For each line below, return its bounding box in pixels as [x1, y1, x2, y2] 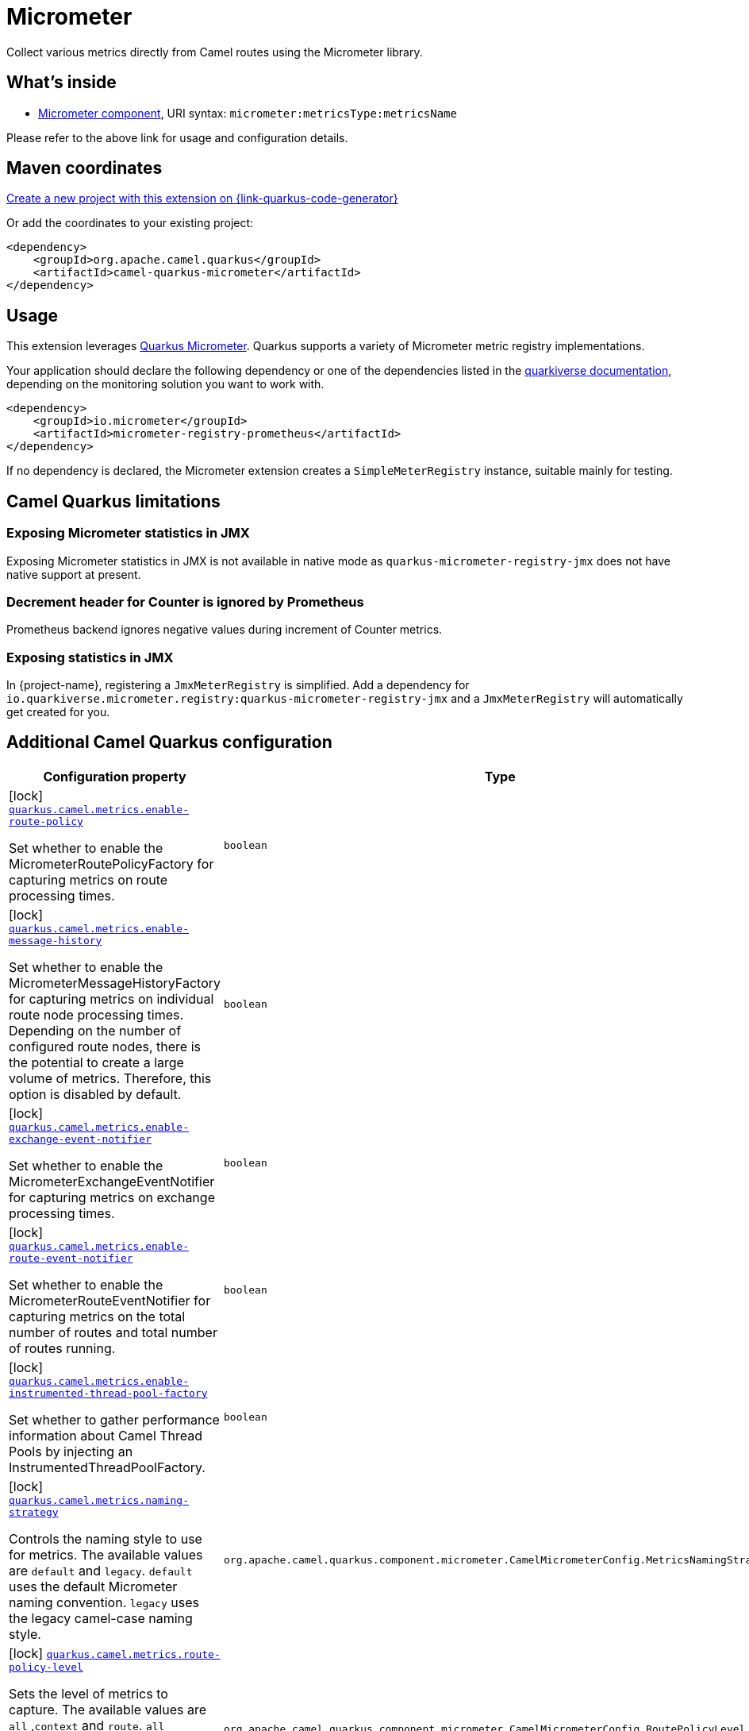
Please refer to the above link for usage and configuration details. [6, 130, 348, 145]
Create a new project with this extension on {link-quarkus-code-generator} [6, 191, 398, 206]
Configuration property [43, 768, 186, 785]
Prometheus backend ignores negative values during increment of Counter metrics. [6, 623, 443, 637]
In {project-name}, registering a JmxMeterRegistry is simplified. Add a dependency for [6, 678, 470, 692]
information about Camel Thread [9, 1427, 203, 1444]
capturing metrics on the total [9, 1308, 186, 1324]
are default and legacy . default [9, 1562, 193, 1579]
